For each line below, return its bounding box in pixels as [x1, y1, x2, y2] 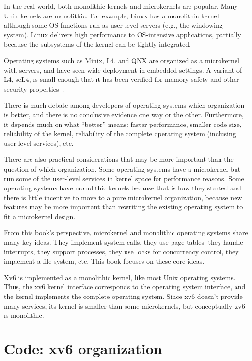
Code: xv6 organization [4, 339, 162, 358]
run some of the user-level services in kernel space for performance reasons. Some [4, 173, 244, 183]
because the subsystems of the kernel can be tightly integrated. [4, 39, 191, 49]
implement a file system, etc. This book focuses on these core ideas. [4, 256, 205, 266]
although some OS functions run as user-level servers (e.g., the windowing [4, 20, 223, 30]
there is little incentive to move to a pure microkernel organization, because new [4, 192, 242, 202]
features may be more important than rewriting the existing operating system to [4, 202, 243, 212]
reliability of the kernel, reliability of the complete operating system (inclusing [4, 128, 236, 139]
